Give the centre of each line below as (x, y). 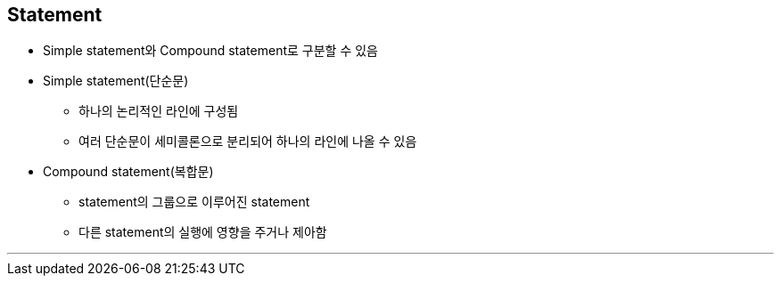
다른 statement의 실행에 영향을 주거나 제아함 (203, 232)
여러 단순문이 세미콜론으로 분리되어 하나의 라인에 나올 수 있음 (248, 141)
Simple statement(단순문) (116, 81)
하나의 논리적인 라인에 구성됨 (159, 111)
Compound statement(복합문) (128, 172)
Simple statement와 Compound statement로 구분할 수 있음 (210, 51)
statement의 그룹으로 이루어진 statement (194, 202)
